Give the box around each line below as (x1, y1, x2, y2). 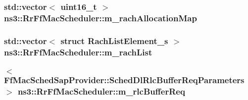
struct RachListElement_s (60, 34, 168, 47)
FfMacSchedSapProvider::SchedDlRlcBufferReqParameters (4, 74, 245, 86)
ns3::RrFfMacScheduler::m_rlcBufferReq (17, 85, 185, 98)
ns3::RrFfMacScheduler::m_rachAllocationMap (4, 11, 197, 24)
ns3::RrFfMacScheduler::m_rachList (4, 46, 152, 58)
